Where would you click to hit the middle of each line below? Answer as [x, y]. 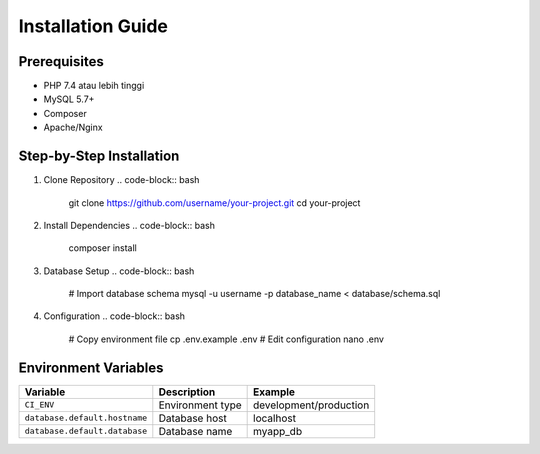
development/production [311, 405]
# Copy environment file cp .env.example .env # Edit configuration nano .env [226, 339]
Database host [192, 418]
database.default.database [86, 431]
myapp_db [278, 431]
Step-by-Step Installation [99, 156]
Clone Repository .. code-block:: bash [121, 180]
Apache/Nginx [73, 127]
